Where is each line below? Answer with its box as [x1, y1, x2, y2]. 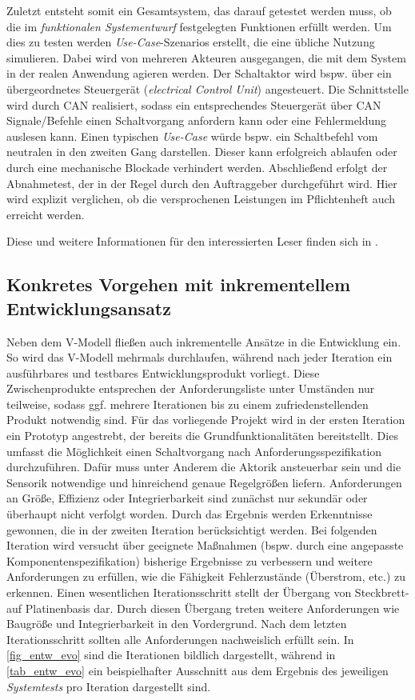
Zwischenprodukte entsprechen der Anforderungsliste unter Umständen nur [6, 380, 375, 397]
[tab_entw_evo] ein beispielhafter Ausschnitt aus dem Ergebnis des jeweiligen [6, 662, 389, 678]
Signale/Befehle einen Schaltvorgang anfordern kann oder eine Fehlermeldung [6, 112, 387, 129]
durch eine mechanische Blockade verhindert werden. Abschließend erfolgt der [6, 158, 388, 175]
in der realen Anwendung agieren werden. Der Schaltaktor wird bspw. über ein [6, 65, 392, 82]
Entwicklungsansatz [6, 295, 171, 320]
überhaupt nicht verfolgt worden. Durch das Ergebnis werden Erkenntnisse [6, 506, 373, 522]
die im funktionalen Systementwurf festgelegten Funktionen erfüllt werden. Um [6, 18, 392, 34]
